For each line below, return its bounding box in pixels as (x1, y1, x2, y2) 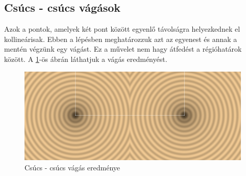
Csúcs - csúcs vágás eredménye (24, 162, 120, 173)
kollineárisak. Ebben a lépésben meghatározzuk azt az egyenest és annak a (4, 33, 237, 44)
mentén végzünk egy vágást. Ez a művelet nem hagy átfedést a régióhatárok (4, 43, 242, 54)
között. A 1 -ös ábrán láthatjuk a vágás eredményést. (4, 53, 167, 64)
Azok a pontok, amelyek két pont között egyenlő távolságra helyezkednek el (4, 24, 240, 34)
